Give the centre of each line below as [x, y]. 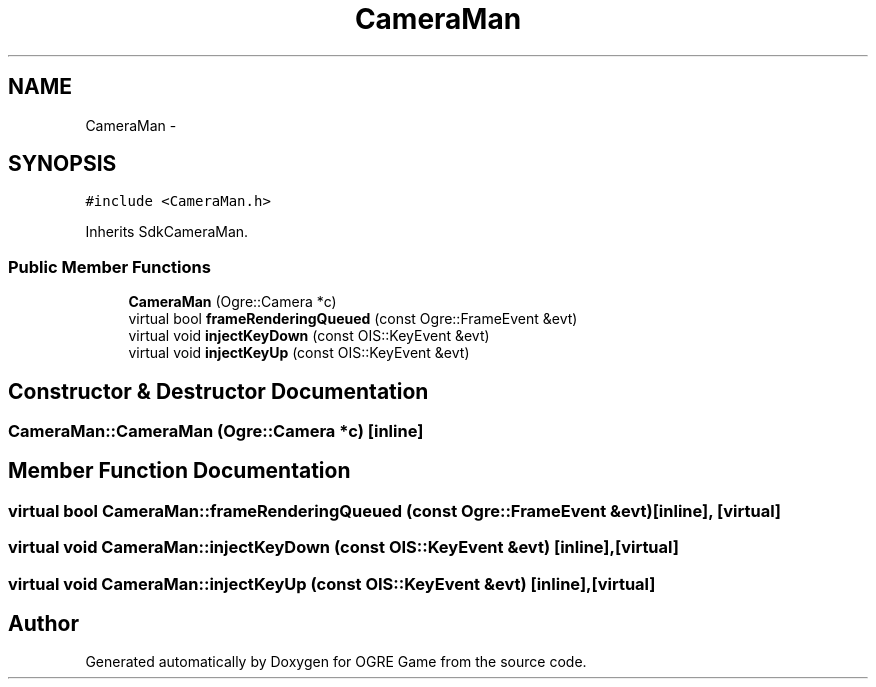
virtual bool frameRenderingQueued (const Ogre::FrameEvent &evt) [353, 319]
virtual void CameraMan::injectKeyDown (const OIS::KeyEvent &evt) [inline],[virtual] [343, 547]
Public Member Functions [109, 266]
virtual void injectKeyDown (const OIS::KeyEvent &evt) [309, 336]
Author [43, 624]
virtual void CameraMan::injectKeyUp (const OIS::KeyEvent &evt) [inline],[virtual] [332, 583]
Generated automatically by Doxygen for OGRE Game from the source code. [336, 662]
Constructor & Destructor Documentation [218, 391]
